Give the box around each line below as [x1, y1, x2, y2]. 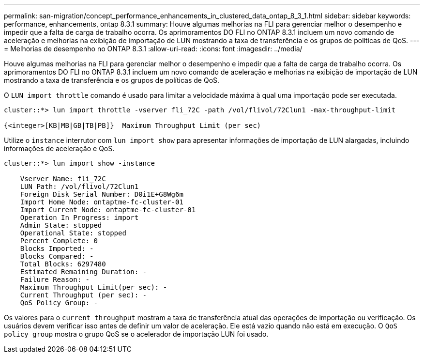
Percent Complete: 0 [20, 237, 98, 245]
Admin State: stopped [20, 221, 102, 229]
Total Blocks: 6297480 [20, 260, 106, 268]
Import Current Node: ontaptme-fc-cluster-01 [20, 206, 196, 214]
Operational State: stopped [20, 229, 126, 237]
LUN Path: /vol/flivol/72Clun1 [20, 183, 139, 190]
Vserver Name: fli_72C [20, 175, 106, 183]
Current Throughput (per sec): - [20, 291, 147, 299]
